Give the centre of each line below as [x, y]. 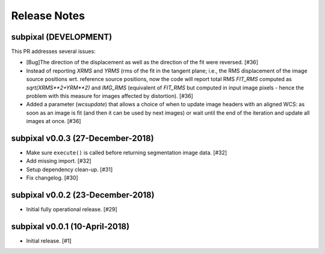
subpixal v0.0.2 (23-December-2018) [83, 195]
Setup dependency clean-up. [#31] [70, 169]
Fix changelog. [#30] [52, 178]
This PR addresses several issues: [53, 52]
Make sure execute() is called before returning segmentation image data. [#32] [127, 153]
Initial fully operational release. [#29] [72, 210]
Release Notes [48, 16]
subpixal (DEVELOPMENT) [62, 37]
